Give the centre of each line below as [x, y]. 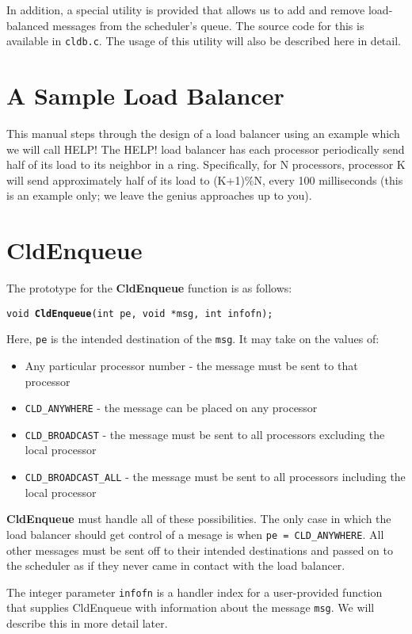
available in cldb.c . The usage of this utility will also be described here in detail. [204, 41]
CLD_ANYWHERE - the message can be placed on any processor [171, 408]
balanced [28, 25]
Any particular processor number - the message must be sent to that [191, 365]
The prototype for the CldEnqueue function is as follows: [149, 288]
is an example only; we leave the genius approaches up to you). [159, 195]
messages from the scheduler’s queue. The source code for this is [208, 25]
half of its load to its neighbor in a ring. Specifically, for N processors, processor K [206, 164]
